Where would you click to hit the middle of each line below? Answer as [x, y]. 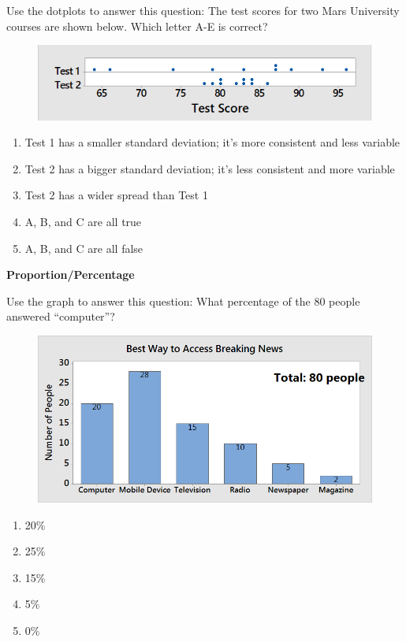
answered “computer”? [61, 316]
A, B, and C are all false [84, 248]
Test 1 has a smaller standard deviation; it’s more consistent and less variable [212, 142]
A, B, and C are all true [83, 222]
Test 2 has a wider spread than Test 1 [116, 195]
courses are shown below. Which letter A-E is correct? [137, 26]
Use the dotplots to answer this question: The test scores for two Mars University [203, 10]
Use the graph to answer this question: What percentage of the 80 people [183, 301]
